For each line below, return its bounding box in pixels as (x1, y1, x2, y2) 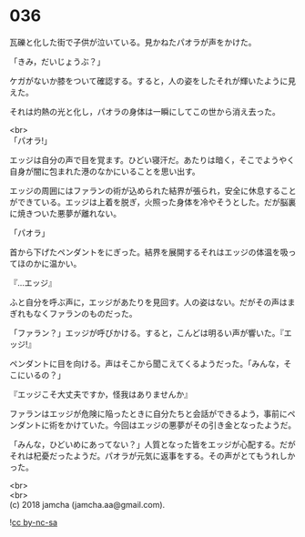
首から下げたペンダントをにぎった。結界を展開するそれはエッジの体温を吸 (9, 247, 289, 258)
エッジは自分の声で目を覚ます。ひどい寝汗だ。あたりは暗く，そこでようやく (9, 154, 296, 165)
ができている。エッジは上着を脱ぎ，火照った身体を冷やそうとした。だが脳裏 (9, 197, 297, 208)
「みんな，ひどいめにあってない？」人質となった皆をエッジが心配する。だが (9, 439, 296, 450)
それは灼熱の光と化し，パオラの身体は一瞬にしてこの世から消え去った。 (9, 106, 280, 117)
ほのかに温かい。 (16, 258, 82, 268)
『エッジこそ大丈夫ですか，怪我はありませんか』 (9, 389, 193, 400)
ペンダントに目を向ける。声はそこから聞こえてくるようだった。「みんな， (9, 358, 284, 369)
